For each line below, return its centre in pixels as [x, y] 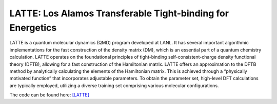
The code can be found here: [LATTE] [50, 95]
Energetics [33, 28]
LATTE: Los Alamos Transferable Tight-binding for [119, 13]
